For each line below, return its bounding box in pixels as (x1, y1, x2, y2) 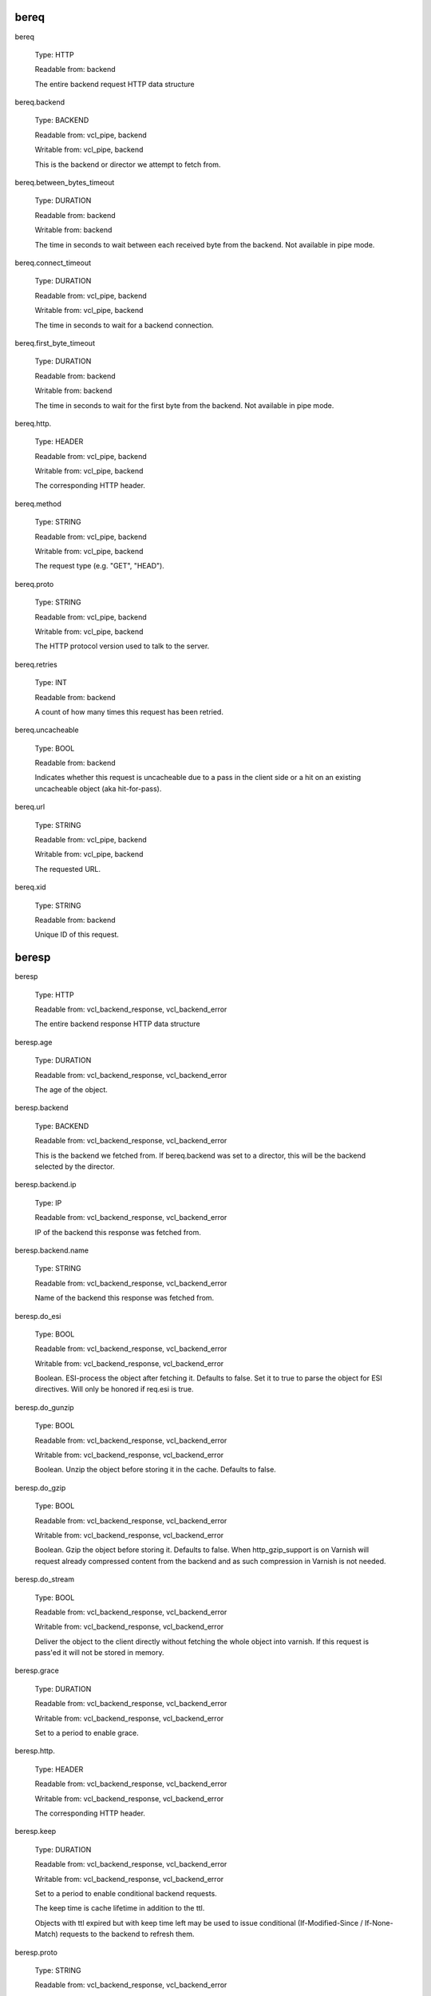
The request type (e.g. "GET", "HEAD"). (34, 561, 165, 571)
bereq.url (14, 802, 45, 812)
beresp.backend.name (14, 1246, 89, 1255)
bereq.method (14, 499, 61, 509)
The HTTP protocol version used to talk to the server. (34, 641, 210, 651)
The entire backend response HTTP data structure (34, 1019, 200, 1029)
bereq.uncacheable (14, 725, 79, 735)
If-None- (364, 1918, 394, 1927)
